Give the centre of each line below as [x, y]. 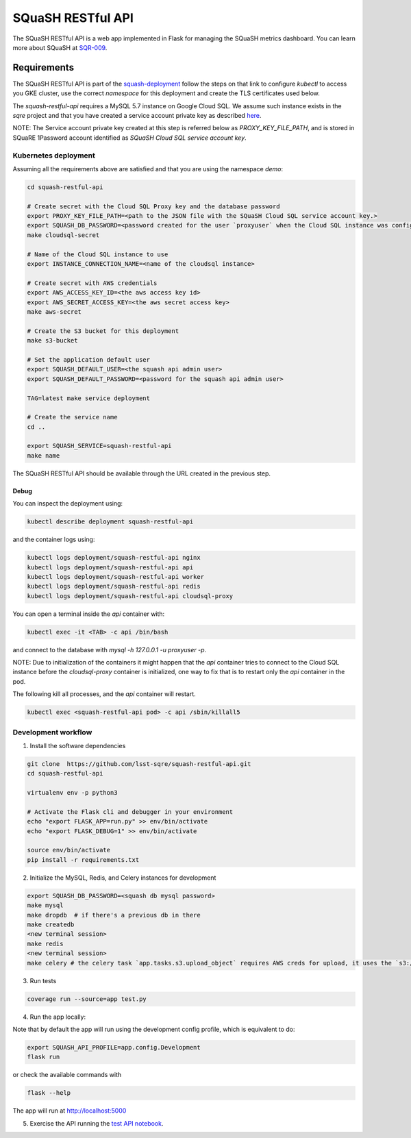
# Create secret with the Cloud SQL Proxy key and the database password [153, 206]
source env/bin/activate [69, 850]
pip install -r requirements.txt [83, 859]
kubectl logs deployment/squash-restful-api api [110, 567]
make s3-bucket [52, 341]
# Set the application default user [89, 359]
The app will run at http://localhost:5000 [70, 1111]
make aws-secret [54, 312]
